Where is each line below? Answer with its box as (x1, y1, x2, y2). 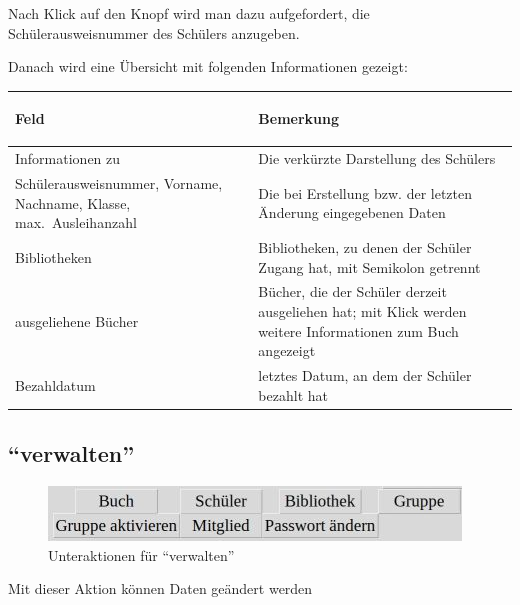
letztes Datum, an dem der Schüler (258, 365, 472, 386)
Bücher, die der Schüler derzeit (258, 281, 447, 302)
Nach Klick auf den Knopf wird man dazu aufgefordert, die (8, 3, 370, 23)
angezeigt (258, 340, 316, 361)
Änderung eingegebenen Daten (258, 202, 446, 223)
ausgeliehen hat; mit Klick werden (258, 301, 467, 322)
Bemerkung (258, 108, 340, 129)
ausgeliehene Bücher (15, 310, 139, 331)
